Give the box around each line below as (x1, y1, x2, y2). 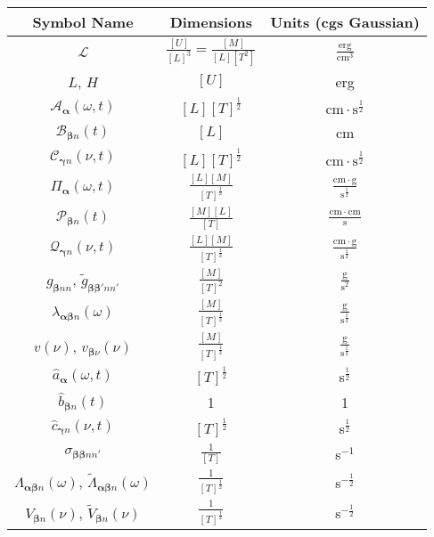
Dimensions (169, 12, 252, 32)
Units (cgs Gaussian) (270, 12, 420, 32)
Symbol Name (32, 12, 134, 32)
